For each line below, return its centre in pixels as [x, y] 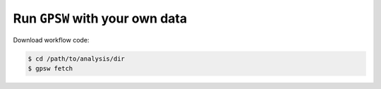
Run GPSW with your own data [100, 18]
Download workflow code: [51, 40]
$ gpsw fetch [50, 68]
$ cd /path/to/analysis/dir [76, 59]
